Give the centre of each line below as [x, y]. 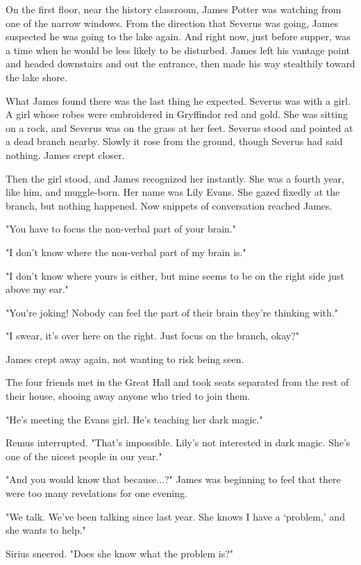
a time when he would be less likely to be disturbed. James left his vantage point [178, 50]
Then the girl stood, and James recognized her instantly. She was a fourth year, [175, 178]
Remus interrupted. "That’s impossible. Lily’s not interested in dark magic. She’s [178, 442]
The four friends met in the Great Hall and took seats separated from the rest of [177, 382]
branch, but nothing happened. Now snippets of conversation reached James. [169, 205]
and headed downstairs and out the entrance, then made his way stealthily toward [180, 64]
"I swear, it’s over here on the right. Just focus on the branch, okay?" [152, 336]
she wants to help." [46, 530]
